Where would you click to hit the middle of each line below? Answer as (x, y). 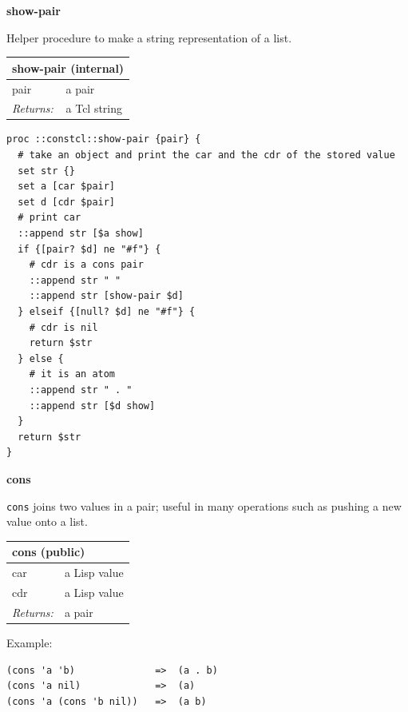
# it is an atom (72, 374)
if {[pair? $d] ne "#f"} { (89, 249)
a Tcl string (94, 108)
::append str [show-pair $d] (106, 296)
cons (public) (49, 552)
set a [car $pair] (67, 187)
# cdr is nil (63, 327)
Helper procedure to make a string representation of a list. (149, 37)
